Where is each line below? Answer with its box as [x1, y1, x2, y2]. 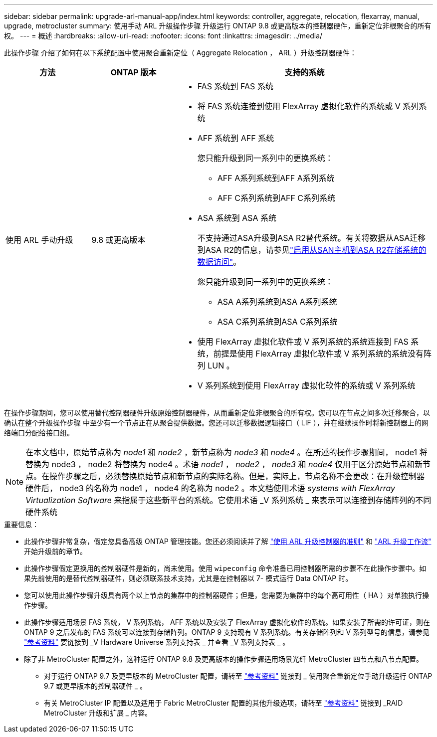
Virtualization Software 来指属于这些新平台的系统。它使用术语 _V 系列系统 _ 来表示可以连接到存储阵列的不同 [25, 495, 432, 505]
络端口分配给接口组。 [4, 428, 74, 437]
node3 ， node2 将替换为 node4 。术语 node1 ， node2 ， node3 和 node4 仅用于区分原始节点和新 [51, 459, 423, 469]
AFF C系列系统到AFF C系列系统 [217, 193, 336, 203]
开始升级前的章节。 [24, 547, 87, 555]
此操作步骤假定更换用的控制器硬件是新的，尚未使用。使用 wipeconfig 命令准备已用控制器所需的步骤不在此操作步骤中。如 [24, 564, 427, 572]
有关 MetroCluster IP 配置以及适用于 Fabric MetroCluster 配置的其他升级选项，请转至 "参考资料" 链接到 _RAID [44, 699, 403, 707]
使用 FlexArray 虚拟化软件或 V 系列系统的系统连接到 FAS [197, 337, 409, 347]
